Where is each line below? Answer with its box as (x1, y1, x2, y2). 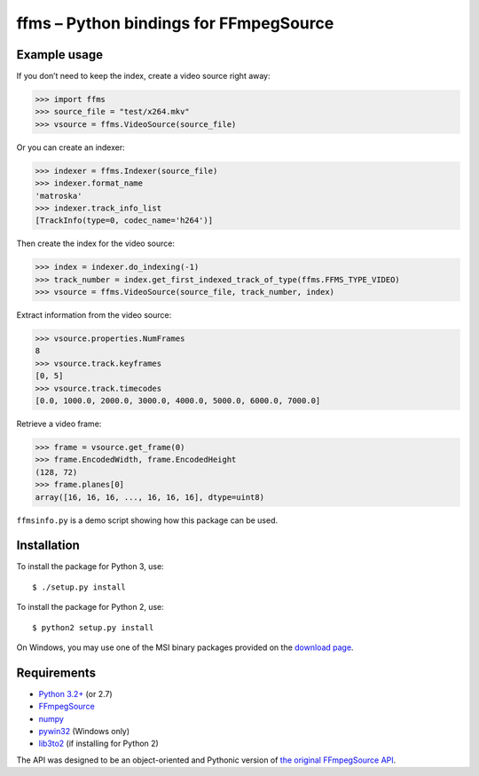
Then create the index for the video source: (16, 238, 175, 249)
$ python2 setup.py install (32, 622, 154, 632)
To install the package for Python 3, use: (16, 561, 164, 572)
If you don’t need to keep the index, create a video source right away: (16, 71, 271, 82)
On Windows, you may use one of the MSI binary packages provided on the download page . (16, 642, 354, 653)
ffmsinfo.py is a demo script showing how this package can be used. (16, 515, 279, 526)
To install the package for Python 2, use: (16, 602, 164, 613)
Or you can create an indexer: (16, 142, 126, 153)
